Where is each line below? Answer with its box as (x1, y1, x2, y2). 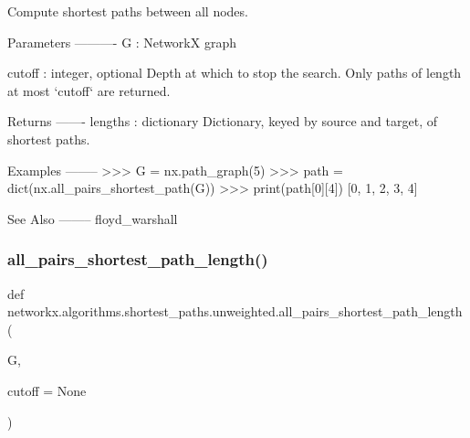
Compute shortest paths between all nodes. (7, 2, 248, 20)
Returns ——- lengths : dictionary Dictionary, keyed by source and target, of (7, 112, 438, 131)
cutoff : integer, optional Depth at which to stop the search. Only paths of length (7, 63, 462, 82)
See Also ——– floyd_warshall (7, 208, 178, 228)
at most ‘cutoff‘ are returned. (7, 80, 171, 100)
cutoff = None (7, 380, 87, 400)
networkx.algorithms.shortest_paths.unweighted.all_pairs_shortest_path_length (7, 302, 463, 321)
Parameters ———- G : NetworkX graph (7, 32, 236, 51)
